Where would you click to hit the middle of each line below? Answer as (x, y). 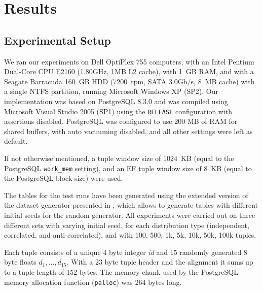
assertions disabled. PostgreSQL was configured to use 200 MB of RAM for (121, 121)
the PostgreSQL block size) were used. (64, 178)
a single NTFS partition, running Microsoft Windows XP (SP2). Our (111, 91)
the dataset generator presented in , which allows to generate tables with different (131, 205)
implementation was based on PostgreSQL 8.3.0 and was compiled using (116, 101)
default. (16, 141)
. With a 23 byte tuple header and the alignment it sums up (160, 262)
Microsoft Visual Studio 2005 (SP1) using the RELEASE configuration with (118, 111)
